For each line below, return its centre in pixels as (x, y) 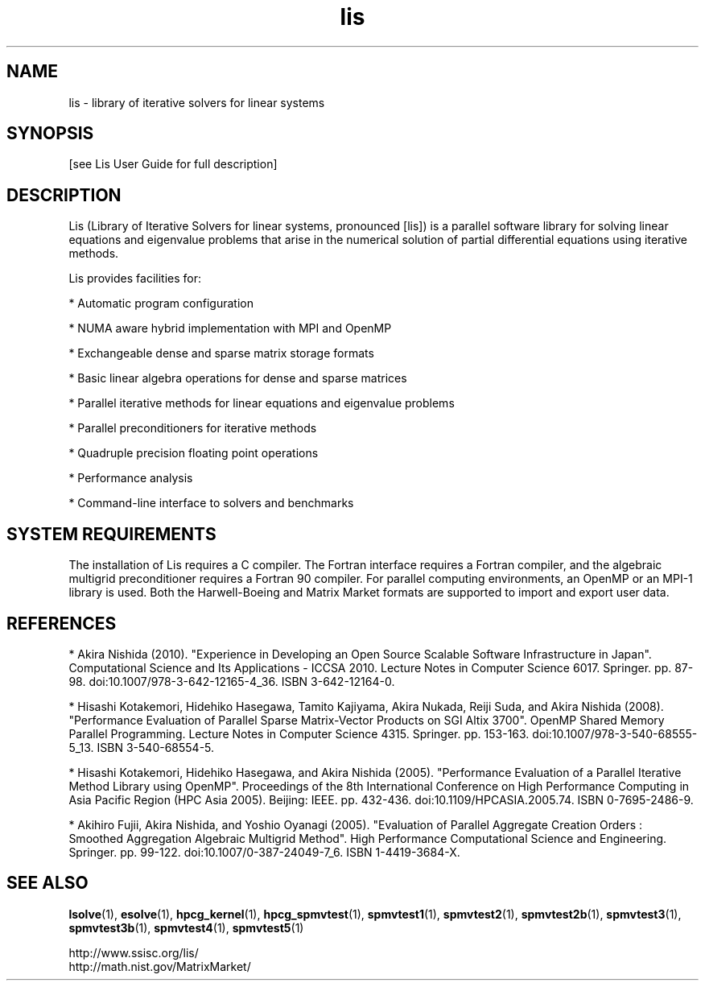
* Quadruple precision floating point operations (194, 453)
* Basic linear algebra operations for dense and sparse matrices (238, 378)
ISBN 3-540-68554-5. (156, 747)
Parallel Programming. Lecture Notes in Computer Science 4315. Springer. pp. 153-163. (299, 733)
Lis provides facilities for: (135, 279)
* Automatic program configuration (161, 304)
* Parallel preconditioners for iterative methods (193, 428)
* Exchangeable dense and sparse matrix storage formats (221, 353)
